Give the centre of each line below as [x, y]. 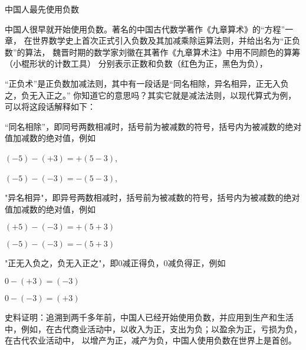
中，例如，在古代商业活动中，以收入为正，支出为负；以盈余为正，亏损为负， [153, 328]
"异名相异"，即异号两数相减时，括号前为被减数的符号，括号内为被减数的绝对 [152, 197]
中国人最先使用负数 [42, 9]
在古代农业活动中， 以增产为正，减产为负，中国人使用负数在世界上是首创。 [151, 340]
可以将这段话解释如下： [50, 107]
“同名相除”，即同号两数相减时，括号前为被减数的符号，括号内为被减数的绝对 [153, 126]
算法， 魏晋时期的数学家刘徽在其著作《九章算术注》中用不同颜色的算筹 [163, 52]
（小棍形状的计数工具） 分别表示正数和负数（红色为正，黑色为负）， [136, 63]
